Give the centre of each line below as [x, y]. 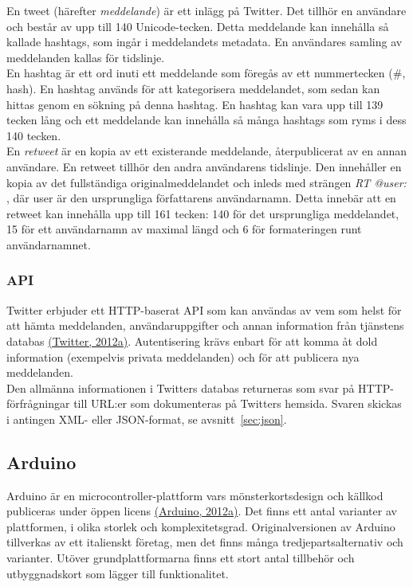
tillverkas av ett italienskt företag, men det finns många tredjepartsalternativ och [205, 542]
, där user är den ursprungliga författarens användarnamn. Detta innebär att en [201, 198]
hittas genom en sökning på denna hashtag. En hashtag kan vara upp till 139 [195, 104]
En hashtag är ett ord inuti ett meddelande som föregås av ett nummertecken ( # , [206, 73]
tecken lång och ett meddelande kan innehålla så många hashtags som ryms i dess [206, 120]
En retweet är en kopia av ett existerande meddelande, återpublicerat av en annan [207, 151]
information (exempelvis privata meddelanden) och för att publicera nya [183, 356]
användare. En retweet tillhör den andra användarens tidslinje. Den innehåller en [204, 166]
